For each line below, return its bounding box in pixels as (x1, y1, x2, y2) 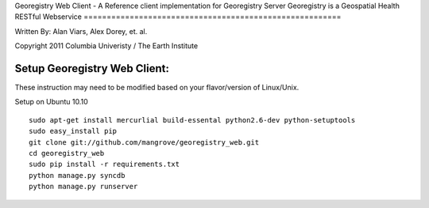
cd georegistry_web (29, 149, 105, 158)
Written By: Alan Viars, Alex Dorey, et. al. (14, 26, 148, 36)
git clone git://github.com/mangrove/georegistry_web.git (29, 138, 260, 146)
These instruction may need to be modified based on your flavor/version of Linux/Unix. (14, 83, 300, 93)
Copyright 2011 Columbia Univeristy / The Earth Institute (14, 41, 199, 51)
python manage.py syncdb (29, 171, 126, 180)
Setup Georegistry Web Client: (14, 62, 170, 75)
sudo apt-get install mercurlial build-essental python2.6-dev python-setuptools (29, 115, 356, 124)
